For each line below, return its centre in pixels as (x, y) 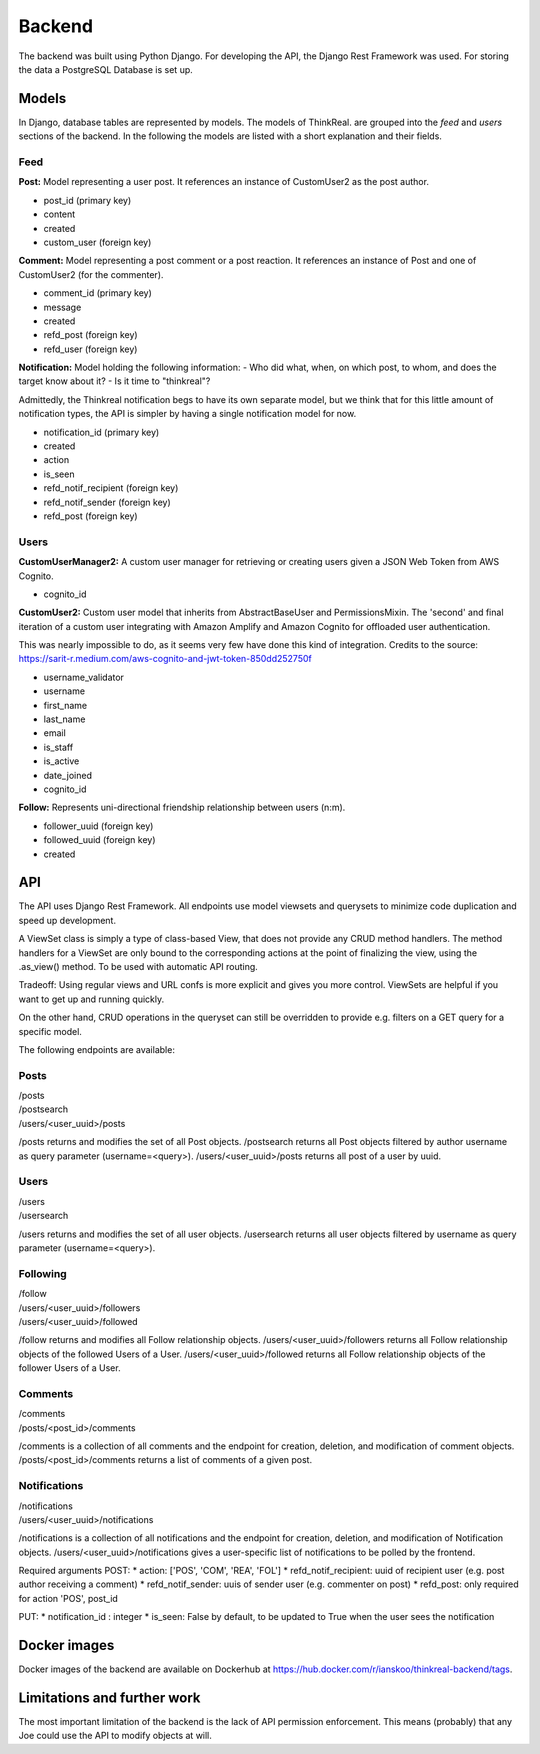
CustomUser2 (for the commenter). (91, 274)
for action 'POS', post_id (68, 1598)
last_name (64, 719)
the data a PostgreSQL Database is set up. (106, 69)
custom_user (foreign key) (97, 242)
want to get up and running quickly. (91, 999)
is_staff (58, 747)
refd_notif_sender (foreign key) (107, 502)
